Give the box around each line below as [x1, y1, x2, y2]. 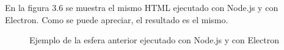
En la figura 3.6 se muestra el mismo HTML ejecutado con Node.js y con [5, 1, 279, 13]
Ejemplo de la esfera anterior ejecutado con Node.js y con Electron [29, 34, 280, 46]
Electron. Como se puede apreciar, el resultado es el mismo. [5, 13, 228, 26]
